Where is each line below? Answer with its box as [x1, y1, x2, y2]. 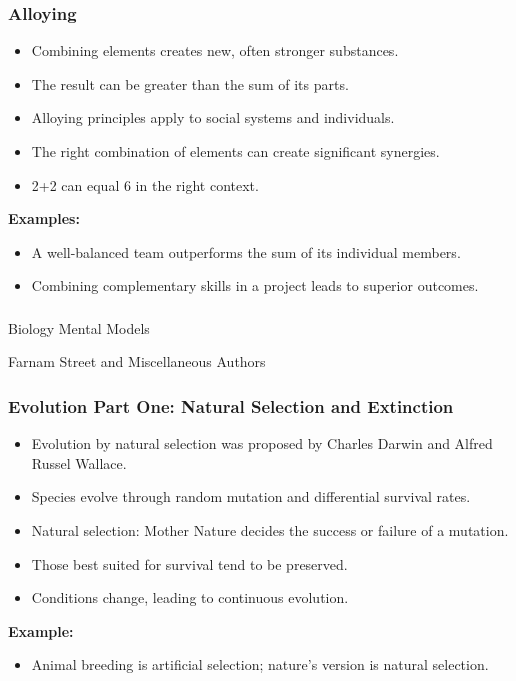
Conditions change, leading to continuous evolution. [31, 587, 349, 608]
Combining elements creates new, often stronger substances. [31, 40, 399, 61]
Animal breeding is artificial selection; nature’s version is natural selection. [31, 654, 489, 675]
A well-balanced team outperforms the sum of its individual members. [31, 241, 461, 262]
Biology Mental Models [8, 317, 150, 338]
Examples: [8, 208, 80, 229]
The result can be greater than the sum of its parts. [31, 73, 349, 94]
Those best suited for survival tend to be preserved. [31, 553, 348, 574]
